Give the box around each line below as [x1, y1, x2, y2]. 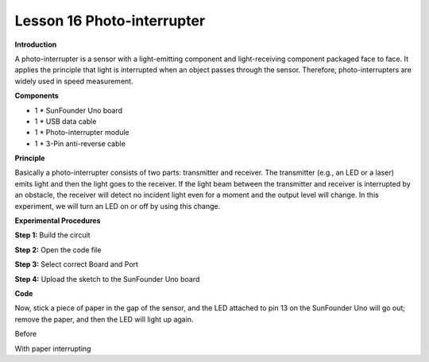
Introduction [14, 40, 57, 49]
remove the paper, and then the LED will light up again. [14, 314, 194, 324]
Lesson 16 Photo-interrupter [14, 12, 206, 29]
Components [14, 91, 59, 101]
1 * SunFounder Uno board [34, 106, 123, 115]
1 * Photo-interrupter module [34, 128, 130, 137]
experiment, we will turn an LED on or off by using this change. [14, 201, 221, 210]
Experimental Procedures [14, 216, 101, 225]
